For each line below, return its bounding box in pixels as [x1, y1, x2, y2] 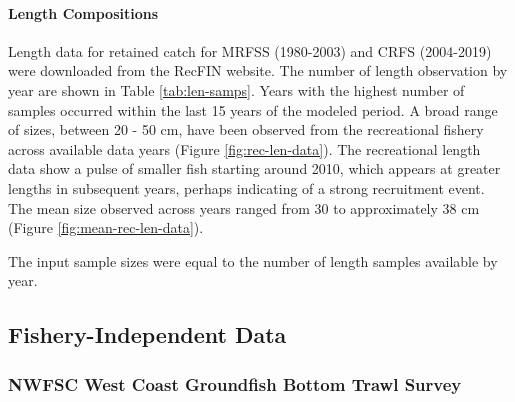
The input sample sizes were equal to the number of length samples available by [8, 250, 498, 271]
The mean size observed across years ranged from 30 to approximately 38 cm [8, 197, 480, 218]
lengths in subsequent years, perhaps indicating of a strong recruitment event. [8, 177, 485, 198]
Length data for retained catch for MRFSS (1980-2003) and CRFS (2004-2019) [8, 40, 492, 61]
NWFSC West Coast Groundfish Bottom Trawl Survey [8, 371, 462, 396]
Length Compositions [8, 2, 159, 23]
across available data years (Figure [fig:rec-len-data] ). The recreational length [8, 138, 481, 159]
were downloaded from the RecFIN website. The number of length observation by [8, 60, 508, 81]
